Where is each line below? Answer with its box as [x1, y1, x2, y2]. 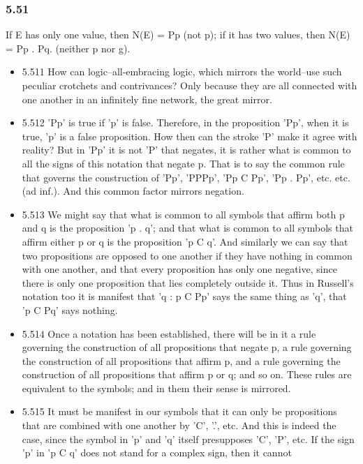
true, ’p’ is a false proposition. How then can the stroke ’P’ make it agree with [22, 128, 357, 143]
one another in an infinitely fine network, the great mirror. [22, 91, 272, 106]
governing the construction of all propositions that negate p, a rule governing [22, 340, 352, 354]
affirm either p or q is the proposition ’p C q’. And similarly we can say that [22, 234, 348, 248]
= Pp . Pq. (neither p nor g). [6, 40, 131, 55]
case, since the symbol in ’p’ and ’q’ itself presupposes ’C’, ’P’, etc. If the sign [22, 431, 355, 446]
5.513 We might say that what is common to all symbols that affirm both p [22, 207, 345, 221]
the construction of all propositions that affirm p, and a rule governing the [22, 353, 341, 368]
